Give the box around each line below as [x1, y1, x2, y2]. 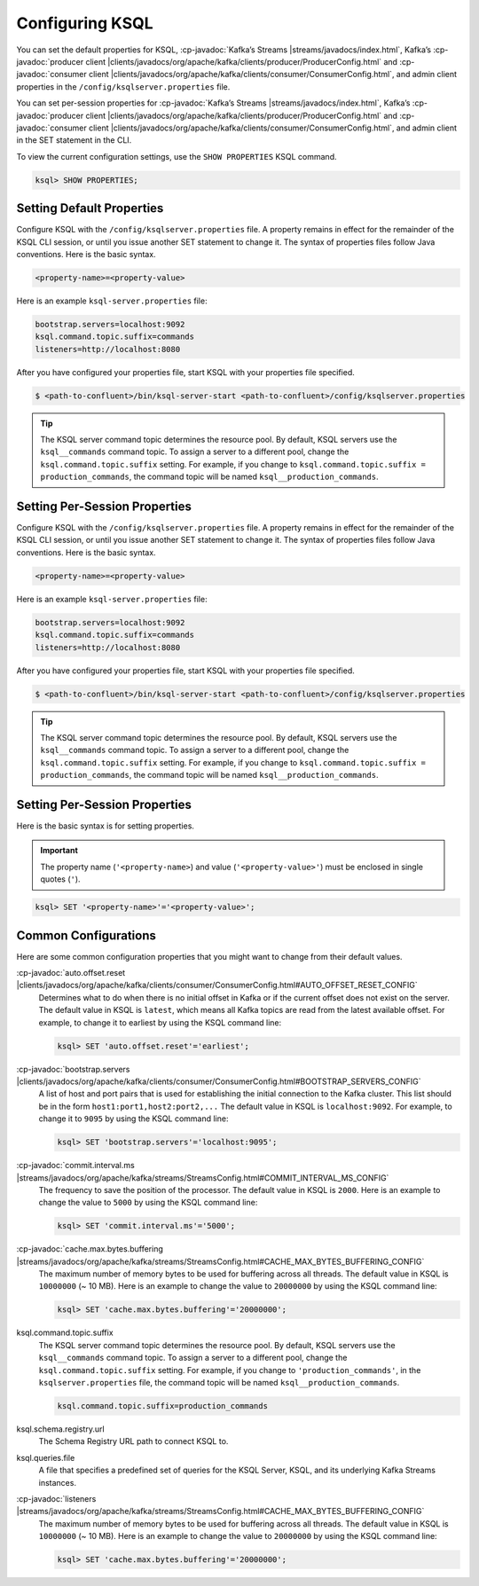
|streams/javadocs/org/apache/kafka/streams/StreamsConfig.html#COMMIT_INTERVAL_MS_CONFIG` [16, 1172, 389, 1183]
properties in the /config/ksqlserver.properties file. [16, 81, 231, 92]
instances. [38, 1477, 77, 1488]
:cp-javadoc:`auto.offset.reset [16, 968, 126, 978]
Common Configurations [16, 928, 157, 943]
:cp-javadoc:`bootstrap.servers [16, 1064, 130, 1074]
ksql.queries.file [16, 1452, 75, 1463]
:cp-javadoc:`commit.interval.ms [16, 1160, 135, 1171]
